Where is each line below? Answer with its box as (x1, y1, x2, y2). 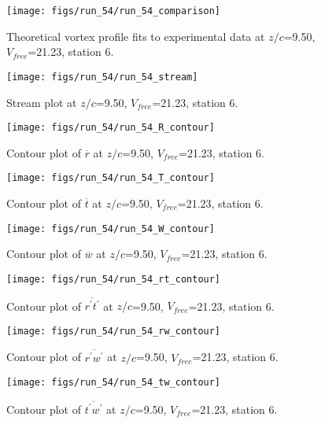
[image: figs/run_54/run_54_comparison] (6, 6, 221, 17)
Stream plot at (6, 94, 77, 110)
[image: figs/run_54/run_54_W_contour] (6, 223, 215, 234)
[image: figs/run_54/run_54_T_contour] (6, 172, 215, 184)
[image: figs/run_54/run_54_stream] (6, 71, 198, 83)
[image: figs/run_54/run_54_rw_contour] (6, 325, 221, 337)
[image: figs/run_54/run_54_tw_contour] (6, 377, 221, 389)
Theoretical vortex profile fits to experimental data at (6, 28, 265, 44)
